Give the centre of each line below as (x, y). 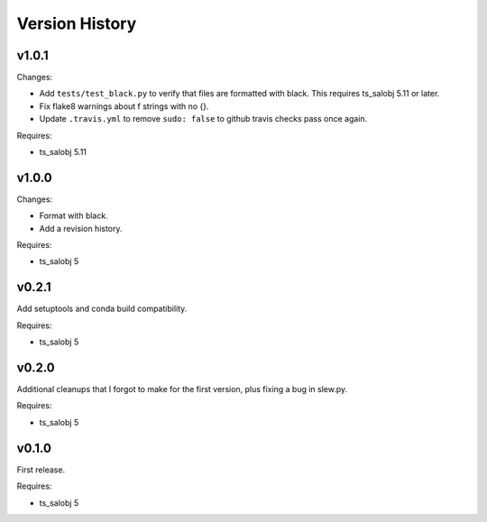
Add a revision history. (81, 228)
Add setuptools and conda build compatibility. (102, 309)
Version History (77, 23)
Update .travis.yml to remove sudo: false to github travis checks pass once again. (203, 119)
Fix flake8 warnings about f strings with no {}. (124, 106)
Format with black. (74, 215)
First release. (41, 470)
